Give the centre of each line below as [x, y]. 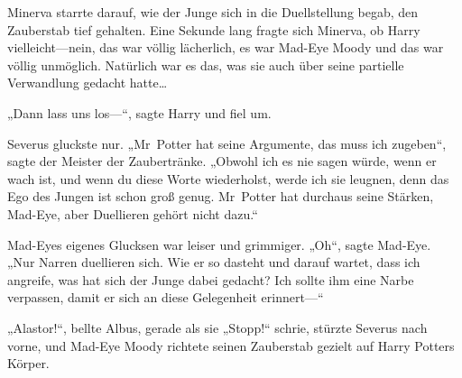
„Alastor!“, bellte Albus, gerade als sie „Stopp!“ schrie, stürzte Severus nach [217, 327]
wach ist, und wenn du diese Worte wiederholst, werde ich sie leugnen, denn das [228, 178]
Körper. [28, 363]
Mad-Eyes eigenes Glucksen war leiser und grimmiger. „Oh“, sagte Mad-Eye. [219, 244]
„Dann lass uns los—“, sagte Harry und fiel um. [139, 112]
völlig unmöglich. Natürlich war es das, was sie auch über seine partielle [206, 65]
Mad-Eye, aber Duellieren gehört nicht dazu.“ [133, 213]
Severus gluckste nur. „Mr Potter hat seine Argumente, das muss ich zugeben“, [227, 143]
